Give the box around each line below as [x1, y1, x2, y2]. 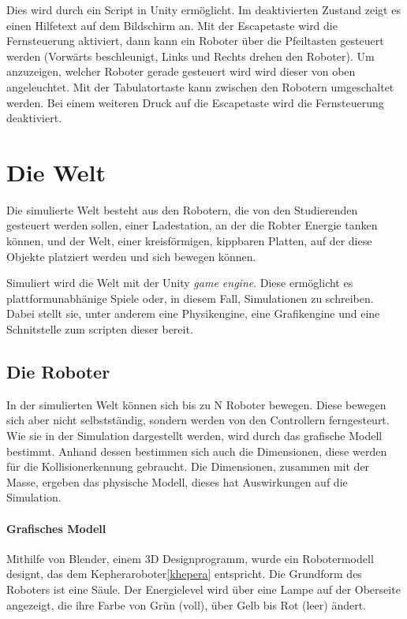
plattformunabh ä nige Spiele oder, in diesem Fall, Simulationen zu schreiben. [6, 289, 374, 306]
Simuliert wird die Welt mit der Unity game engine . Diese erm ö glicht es [6, 274, 353, 291]
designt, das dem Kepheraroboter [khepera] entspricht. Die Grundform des [6, 565, 362, 582]
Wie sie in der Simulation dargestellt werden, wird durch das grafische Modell [6, 427, 383, 444]
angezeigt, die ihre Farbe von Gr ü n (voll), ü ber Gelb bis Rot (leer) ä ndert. [6, 596, 366, 613]
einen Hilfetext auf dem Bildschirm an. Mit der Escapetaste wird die [6, 17, 338, 33]
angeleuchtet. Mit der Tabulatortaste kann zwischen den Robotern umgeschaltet [6, 78, 394, 95]
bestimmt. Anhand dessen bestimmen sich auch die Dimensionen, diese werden [6, 442, 387, 459]
